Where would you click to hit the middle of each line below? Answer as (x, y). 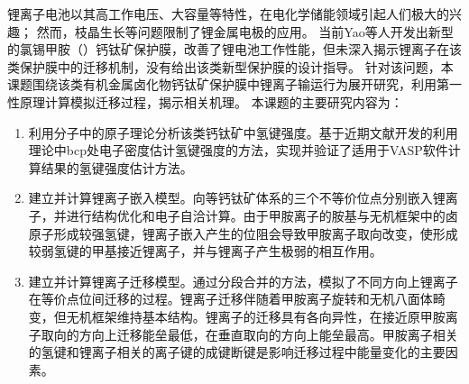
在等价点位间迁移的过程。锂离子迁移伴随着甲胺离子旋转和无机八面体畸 (237, 299)
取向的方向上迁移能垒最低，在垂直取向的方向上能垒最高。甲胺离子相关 (249, 334)
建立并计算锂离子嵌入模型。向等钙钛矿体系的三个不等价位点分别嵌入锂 (237, 198)
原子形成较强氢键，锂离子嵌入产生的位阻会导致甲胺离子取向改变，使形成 (243, 233)
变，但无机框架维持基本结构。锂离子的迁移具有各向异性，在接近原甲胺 (237, 316)
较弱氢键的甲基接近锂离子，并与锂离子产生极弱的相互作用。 (205, 251)
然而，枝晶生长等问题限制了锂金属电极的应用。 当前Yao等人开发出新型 (245, 31)
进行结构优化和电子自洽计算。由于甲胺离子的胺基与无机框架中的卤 (262, 215)
